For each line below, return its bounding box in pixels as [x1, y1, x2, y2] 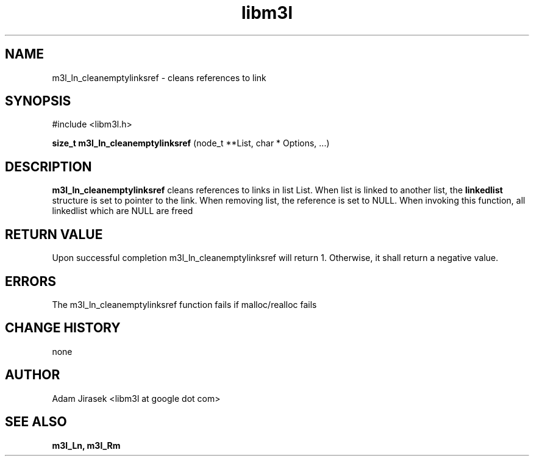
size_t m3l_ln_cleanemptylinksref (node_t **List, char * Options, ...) [52, 138, 330, 149]
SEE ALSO [5, 414, 67, 430]
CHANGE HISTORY [5, 320, 121, 336]
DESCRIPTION [5, 159, 92, 174]
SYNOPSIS [5, 93, 71, 109]
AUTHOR [5, 367, 60, 383]
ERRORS [5, 273, 57, 289]
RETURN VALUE [5, 226, 103, 242]
